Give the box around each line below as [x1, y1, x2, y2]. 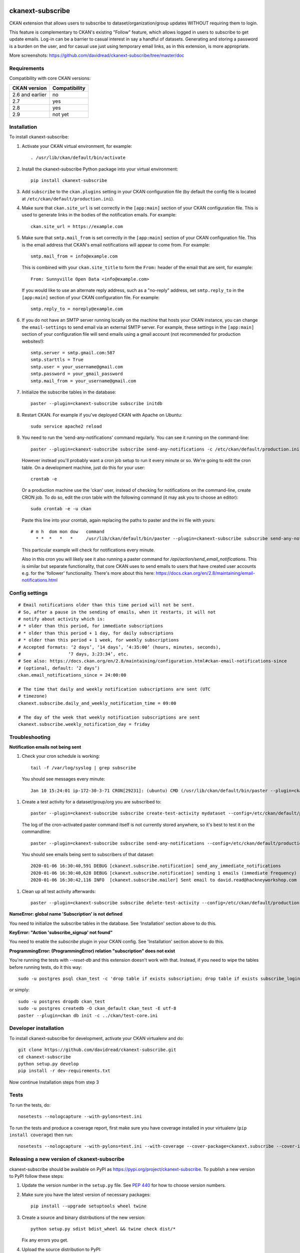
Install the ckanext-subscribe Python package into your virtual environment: [21, 166, 178, 172]
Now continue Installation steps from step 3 [9, 1079, 99, 1085]
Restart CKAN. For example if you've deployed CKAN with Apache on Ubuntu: [21, 411, 182, 418]
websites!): [21, 338, 44, 344]
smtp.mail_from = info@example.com [30, 254, 118, 259]
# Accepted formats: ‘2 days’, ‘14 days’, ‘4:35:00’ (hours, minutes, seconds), [18, 644, 221, 650]
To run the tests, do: [9, 1102, 51, 1108]
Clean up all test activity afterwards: [21, 888, 96, 894]
